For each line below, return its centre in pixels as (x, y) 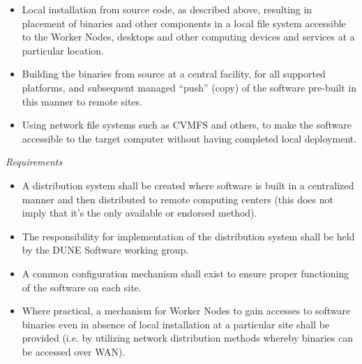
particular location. (63, 50)
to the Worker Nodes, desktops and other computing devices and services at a (188, 37)
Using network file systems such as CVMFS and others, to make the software (187, 125)
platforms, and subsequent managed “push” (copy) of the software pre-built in (189, 87)
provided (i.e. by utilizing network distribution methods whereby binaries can (187, 338)
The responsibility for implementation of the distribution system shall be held (188, 236)
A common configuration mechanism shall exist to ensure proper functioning (186, 273)
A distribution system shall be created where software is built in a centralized (188, 185)
